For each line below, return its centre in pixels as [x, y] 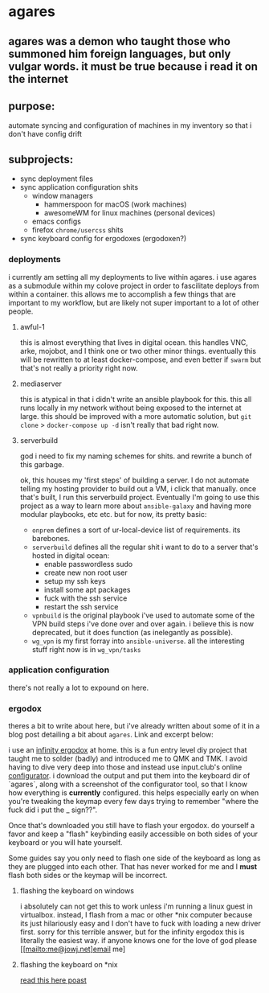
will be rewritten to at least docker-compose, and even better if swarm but [141, 359]
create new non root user [86, 572]
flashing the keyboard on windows [77, 891]
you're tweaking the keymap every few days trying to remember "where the [134, 802]
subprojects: [41, 159]
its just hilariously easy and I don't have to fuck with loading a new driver [140, 924]
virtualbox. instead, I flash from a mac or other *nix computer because [136, 915]
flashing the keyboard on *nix [69, 965]
